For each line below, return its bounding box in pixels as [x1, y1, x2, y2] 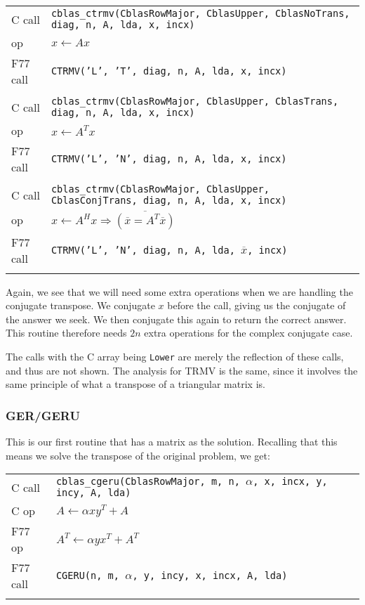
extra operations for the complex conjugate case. [144, 325, 353, 340]
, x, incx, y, [253, 476, 328, 488]
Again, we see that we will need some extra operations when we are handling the [6, 284, 353, 299]
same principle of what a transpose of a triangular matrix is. [6, 377, 265, 391]
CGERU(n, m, [55, 570, 119, 582]
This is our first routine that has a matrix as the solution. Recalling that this [6, 434, 338, 448]
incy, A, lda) [55, 487, 131, 499]
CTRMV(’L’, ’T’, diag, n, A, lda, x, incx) [51, 65, 287, 77]
